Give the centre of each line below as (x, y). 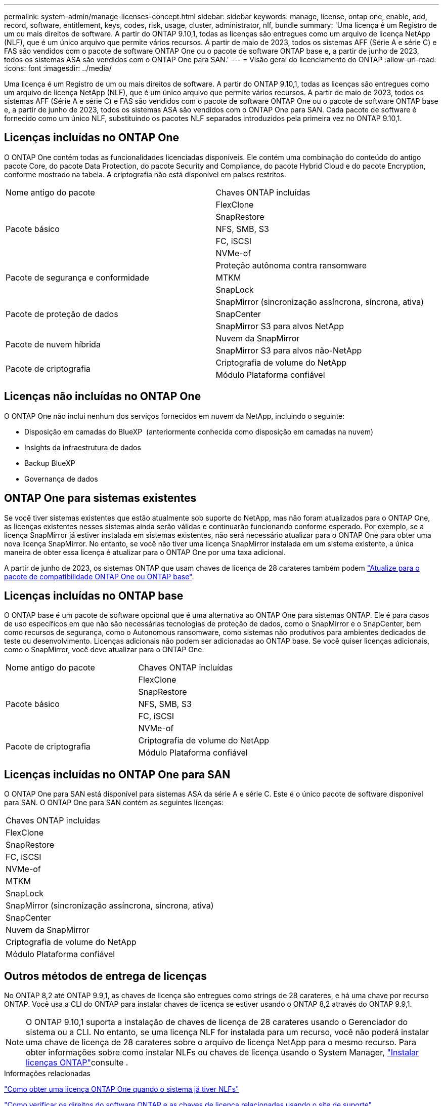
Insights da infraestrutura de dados (83, 447)
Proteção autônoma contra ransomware (291, 265)
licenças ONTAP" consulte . (77, 1063)
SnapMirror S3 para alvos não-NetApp (289, 350)
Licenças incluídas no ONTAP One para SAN (117, 774)
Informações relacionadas (47, 1074)
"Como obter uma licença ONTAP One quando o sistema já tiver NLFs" (122, 1089)
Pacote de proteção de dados (62, 314)
